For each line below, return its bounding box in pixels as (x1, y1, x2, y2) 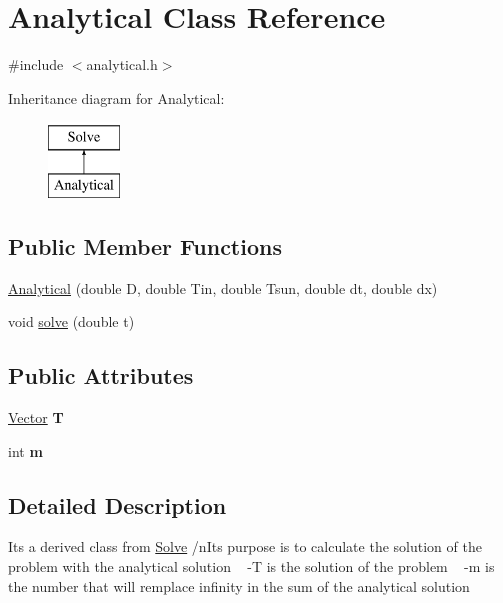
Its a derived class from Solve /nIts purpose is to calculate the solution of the (8, 536, 482, 557)
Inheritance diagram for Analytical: (8, 87, 225, 108)
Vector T (8, 407, 64, 428)
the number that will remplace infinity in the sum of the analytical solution (8, 575, 470, 596)
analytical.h (86, 54, 158, 75)
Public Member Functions (8, 230, 282, 261)
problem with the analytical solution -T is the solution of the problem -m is (8, 556, 495, 577)
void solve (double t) (8, 311, 135, 332)
